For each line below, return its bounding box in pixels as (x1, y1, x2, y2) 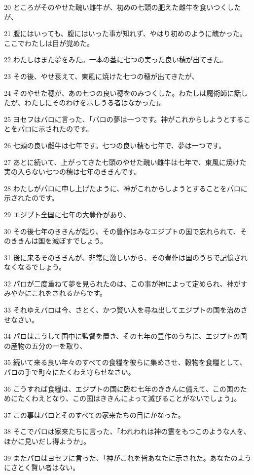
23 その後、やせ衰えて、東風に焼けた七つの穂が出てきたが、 (4, 71, 199, 81)
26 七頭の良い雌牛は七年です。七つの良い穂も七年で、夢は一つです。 (4, 140, 226, 150)
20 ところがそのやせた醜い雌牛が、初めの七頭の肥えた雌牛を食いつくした (4, 2, 241, 12)
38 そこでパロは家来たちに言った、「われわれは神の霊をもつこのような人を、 (4, 426, 251, 436)
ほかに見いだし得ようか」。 (4, 436, 90, 446)
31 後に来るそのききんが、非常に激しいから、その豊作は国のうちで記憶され (4, 252, 248, 262)
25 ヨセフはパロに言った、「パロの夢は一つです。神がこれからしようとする (4, 114, 244, 124)
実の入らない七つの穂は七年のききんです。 (4, 166, 141, 177)
